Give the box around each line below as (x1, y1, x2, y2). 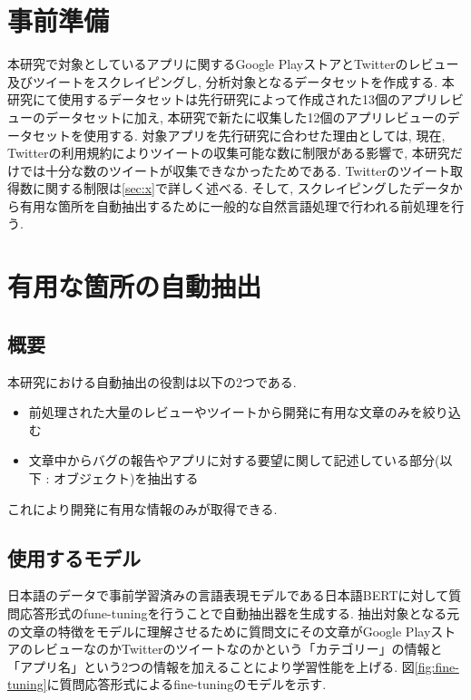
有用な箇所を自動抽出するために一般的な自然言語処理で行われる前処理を (19, 196, 452, 215)
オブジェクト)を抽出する (54, 469, 199, 488)
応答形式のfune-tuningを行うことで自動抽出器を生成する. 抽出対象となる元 (19, 604, 460, 622)
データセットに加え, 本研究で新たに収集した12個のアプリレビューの (44, 107, 447, 126)
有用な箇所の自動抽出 (7, 267, 262, 305)
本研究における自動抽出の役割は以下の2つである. (7, 372, 297, 391)
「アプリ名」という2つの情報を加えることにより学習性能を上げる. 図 (7, 656, 415, 676)
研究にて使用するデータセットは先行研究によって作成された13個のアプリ (7, 90, 438, 109)
